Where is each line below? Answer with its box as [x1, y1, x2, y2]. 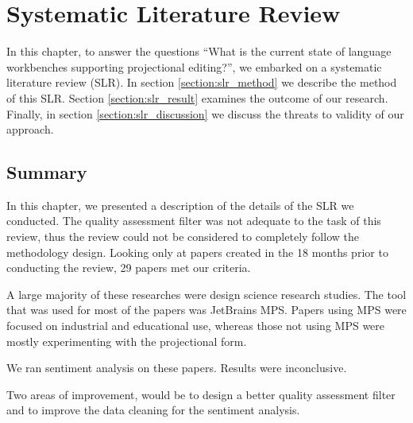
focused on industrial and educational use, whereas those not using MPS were [6, 317, 385, 334]
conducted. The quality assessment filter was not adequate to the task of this [6, 212, 381, 229]
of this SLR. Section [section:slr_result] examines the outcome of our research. [6, 89, 388, 106]
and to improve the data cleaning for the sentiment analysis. [6, 402, 300, 418]
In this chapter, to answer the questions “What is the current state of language [6, 43, 392, 60]
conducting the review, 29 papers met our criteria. [6, 259, 251, 276]
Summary [6, 160, 87, 184]
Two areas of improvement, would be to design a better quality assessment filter [6, 386, 396, 402]
